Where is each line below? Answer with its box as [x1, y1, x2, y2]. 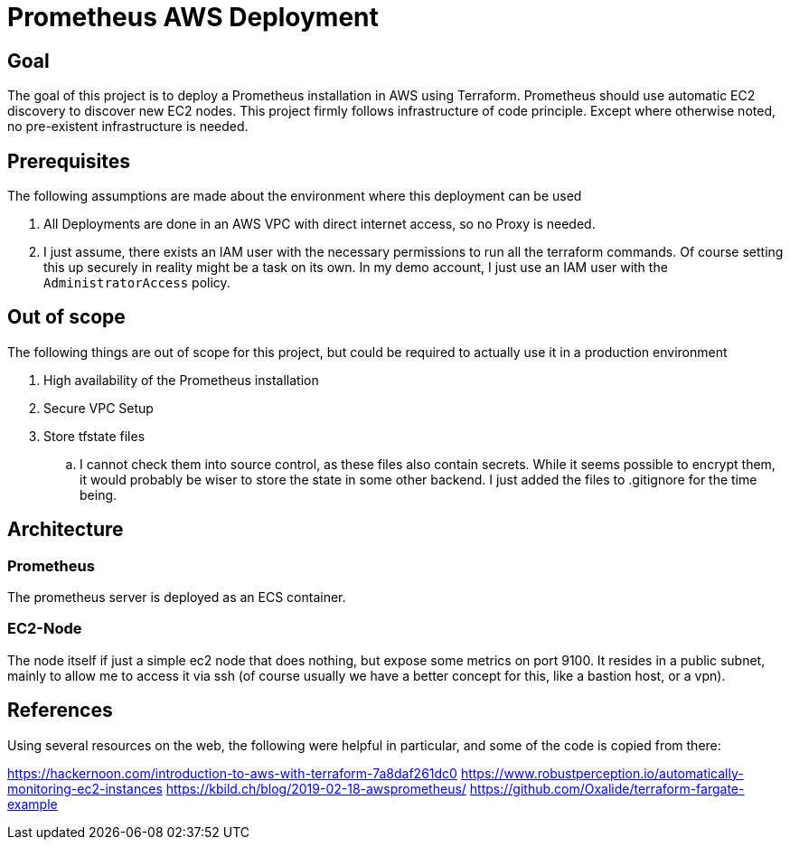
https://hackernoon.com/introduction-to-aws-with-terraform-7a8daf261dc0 [7, 765, 457, 781]
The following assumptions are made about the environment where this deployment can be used [7, 188, 582, 204]
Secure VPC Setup [43, 400, 154, 416]
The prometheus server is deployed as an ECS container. [7, 589, 346, 606]
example [7, 795, 58, 812]
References [7, 699, 113, 722]
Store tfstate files [43, 428, 146, 444]
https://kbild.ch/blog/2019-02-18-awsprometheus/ [165, 780, 466, 796]
